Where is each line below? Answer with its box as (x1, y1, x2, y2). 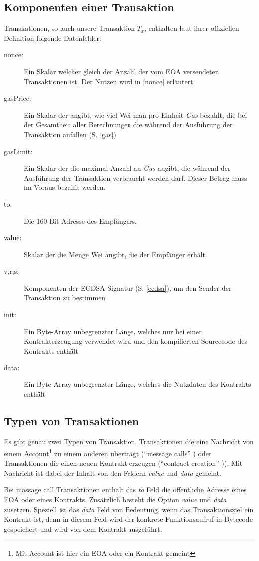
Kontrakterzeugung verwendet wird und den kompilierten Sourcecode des (24, 336, 247, 346)
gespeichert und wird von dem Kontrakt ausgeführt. (4, 523, 162, 534)
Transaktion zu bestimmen (24, 292, 106, 303)
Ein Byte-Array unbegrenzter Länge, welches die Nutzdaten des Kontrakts (24, 379, 251, 389)
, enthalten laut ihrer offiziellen (144, 23, 239, 33)
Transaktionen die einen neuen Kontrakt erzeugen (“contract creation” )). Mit (4, 458, 243, 468)
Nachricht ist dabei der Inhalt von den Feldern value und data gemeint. (4, 467, 222, 478)
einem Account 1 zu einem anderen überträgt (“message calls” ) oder (4, 447, 212, 458)
